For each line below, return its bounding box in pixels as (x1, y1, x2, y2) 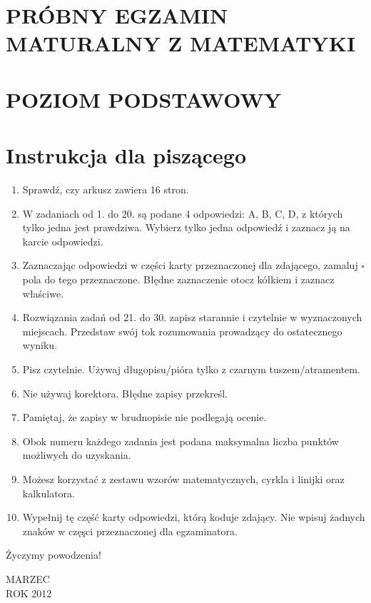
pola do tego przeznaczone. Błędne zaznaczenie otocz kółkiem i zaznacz (22, 272, 335, 287)
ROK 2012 (6, 585, 52, 600)
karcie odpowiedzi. (22, 233, 103, 248)
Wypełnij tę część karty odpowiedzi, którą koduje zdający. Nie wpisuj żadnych (22, 510, 365, 525)
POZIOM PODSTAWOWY (6, 84, 282, 113)
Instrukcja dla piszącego (6, 141, 247, 170)
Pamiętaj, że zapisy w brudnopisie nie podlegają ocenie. (22, 410, 267, 425)
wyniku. (22, 338, 58, 353)
